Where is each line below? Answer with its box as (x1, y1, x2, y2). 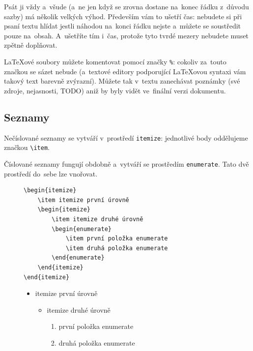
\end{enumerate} (52, 254, 105, 262)
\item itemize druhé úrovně (52, 215, 143, 223)
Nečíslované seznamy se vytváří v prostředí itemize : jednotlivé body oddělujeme (4, 132, 248, 143)
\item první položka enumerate (65, 235, 168, 242)
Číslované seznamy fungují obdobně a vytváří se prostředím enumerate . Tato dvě (4, 158, 249, 169)
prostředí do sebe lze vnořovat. (4, 168, 98, 178)
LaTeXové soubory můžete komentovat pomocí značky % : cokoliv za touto (4, 56, 226, 66)
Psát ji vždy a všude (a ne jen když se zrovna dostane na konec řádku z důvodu (4, 1, 249, 11)
